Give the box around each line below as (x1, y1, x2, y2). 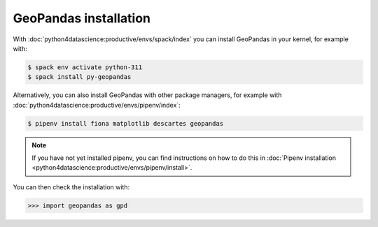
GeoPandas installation (13, 10, 150, 26)
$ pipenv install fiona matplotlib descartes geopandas (27, 119, 224, 127)
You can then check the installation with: (13, 182, 130, 191)
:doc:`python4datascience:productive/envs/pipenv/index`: (13, 101, 181, 109)
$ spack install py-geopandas (27, 73, 132, 81)
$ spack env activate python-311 (27, 63, 143, 71)
